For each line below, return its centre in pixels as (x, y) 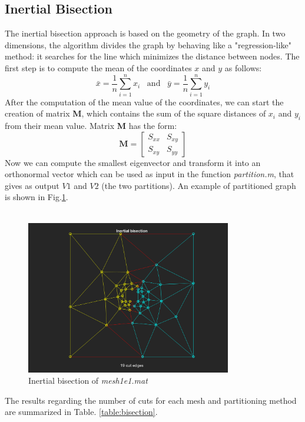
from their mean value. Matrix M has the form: (91, 126)
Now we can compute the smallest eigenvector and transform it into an (133, 162)
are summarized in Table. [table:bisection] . (81, 412)
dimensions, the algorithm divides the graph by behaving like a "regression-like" (148, 44)
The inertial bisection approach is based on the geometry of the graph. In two (145, 33)
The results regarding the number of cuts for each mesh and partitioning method (151, 400)
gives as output (32, 185)
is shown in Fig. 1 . (37, 197)
